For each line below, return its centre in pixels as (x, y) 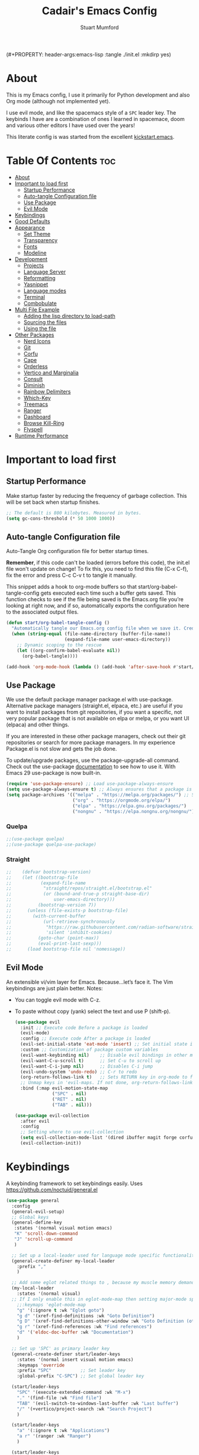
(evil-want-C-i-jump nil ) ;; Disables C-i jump (87, 1066)
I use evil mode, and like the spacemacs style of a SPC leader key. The (91, 112)
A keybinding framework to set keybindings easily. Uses (75, 1183)
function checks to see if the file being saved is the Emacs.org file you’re (95, 599)
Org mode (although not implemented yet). (58, 101)
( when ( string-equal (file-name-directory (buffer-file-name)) (91, 634)
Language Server (45, 272)
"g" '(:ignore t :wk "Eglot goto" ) (61, 1310)
